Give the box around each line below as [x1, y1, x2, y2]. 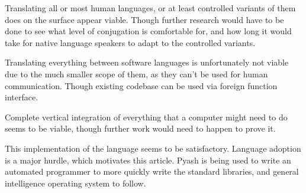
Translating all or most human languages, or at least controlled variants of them [5, 2, 296, 14]
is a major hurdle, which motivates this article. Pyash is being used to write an [5, 153, 291, 166]
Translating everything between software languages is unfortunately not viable [5, 56, 289, 68]
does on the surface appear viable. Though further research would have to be [5, 13, 284, 25]
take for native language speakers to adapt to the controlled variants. [5, 36, 256, 48]
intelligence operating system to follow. [5, 176, 146, 189]
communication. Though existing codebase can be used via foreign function [5, 79, 278, 91]
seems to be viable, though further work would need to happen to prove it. [5, 122, 276, 135]
